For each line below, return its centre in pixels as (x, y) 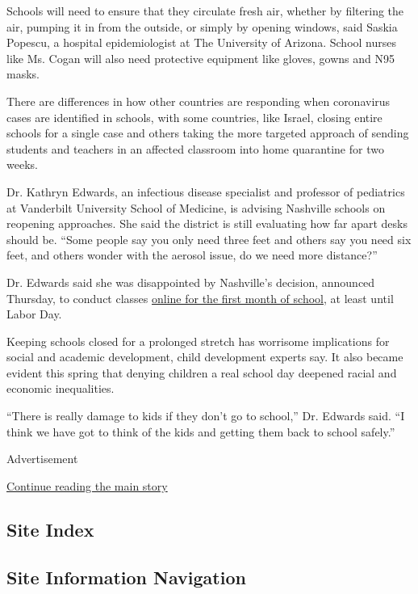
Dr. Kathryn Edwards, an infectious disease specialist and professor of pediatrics (206, 191)
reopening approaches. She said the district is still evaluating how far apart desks (207, 223)
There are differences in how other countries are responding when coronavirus (199, 101)
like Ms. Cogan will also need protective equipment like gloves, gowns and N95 (201, 58)
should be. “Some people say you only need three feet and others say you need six (209, 239)
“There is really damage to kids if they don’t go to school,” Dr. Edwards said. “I (206, 416)
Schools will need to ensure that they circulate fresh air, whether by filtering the (205, 11)
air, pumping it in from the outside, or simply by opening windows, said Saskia (202, 26)
